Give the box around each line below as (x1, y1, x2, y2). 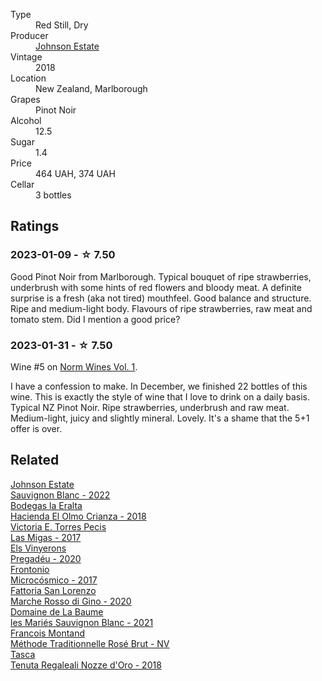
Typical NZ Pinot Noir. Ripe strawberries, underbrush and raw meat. (10, 401, 290, 413)
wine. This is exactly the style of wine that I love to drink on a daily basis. (10, 390, 311, 403)
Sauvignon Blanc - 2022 (10, 489, 111, 501)
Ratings (10, 218, 60, 235)
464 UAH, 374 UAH (35, 168, 116, 179)
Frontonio (10, 563, 50, 575)
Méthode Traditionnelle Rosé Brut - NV (10, 637, 170, 649)
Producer (10, 30, 49, 41)
